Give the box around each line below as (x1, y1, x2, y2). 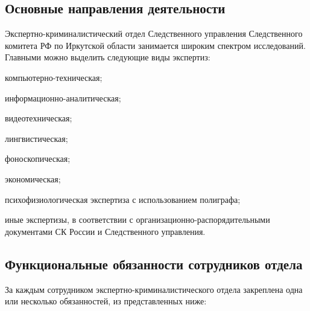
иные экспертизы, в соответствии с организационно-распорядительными (5, 213, 270, 226)
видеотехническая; (5, 112, 72, 124)
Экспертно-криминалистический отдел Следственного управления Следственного (5, 27, 303, 40)
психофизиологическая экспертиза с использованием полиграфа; (5, 193, 241, 205)
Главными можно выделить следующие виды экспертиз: (5, 51, 210, 63)
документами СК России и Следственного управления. (5, 225, 206, 237)
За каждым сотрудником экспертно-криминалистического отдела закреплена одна (5, 283, 303, 295)
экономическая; (5, 172, 61, 185)
